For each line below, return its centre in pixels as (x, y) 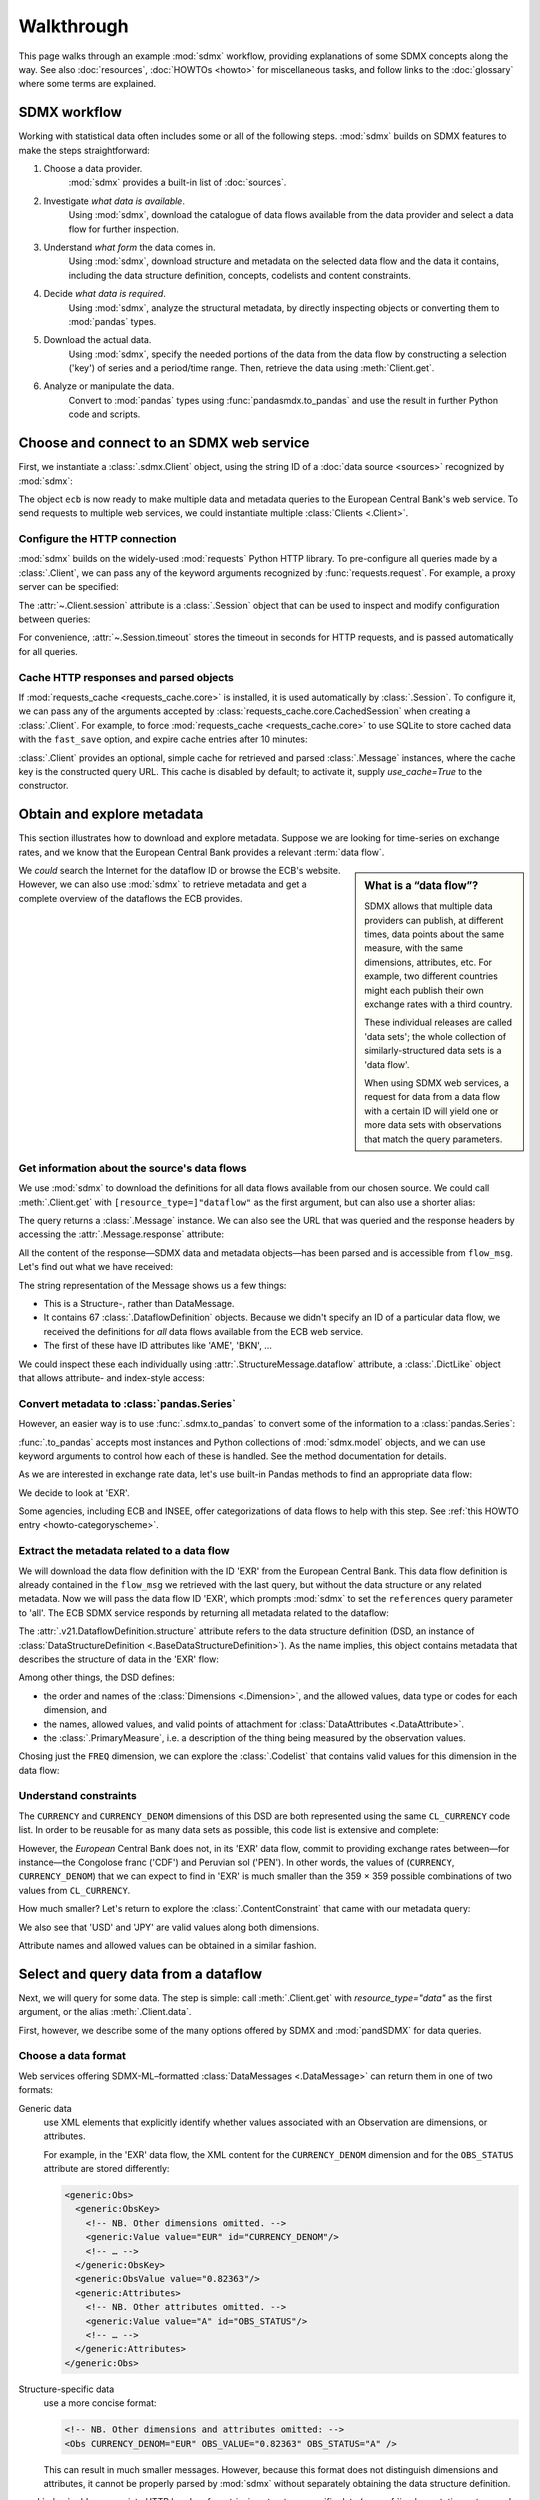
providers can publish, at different (434, 920)
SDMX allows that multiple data (429, 906)
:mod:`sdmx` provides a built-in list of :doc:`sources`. (177, 182)
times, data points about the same (434, 934)
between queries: (54, 619)
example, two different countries (431, 976)
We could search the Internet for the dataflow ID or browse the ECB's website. (179, 870)
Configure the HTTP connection (97, 539)
